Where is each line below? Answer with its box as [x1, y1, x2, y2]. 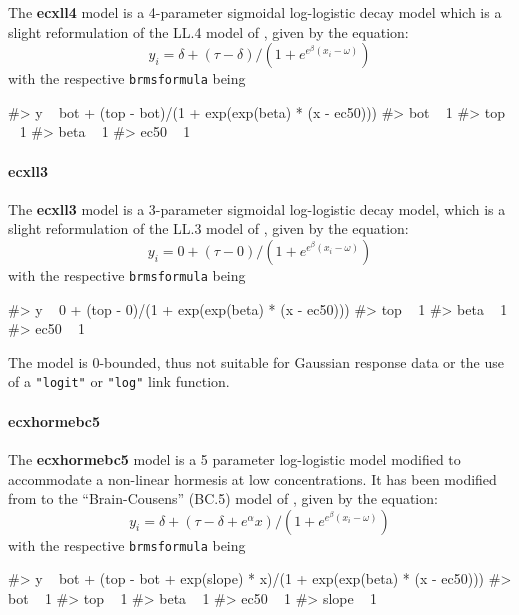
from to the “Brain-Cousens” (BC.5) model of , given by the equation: [8, 488, 438, 509]
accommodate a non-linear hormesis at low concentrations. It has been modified [8, 468, 497, 489]
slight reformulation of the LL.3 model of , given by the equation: [8, 218, 409, 239]
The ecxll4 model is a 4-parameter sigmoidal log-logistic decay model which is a [8, 2, 502, 22]
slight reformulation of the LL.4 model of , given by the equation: [8, 21, 409, 42]
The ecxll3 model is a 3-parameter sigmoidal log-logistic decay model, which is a [8, 198, 506, 219]
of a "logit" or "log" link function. [8, 371, 230, 392]
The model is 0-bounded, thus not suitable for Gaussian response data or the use [8, 351, 504, 372]
